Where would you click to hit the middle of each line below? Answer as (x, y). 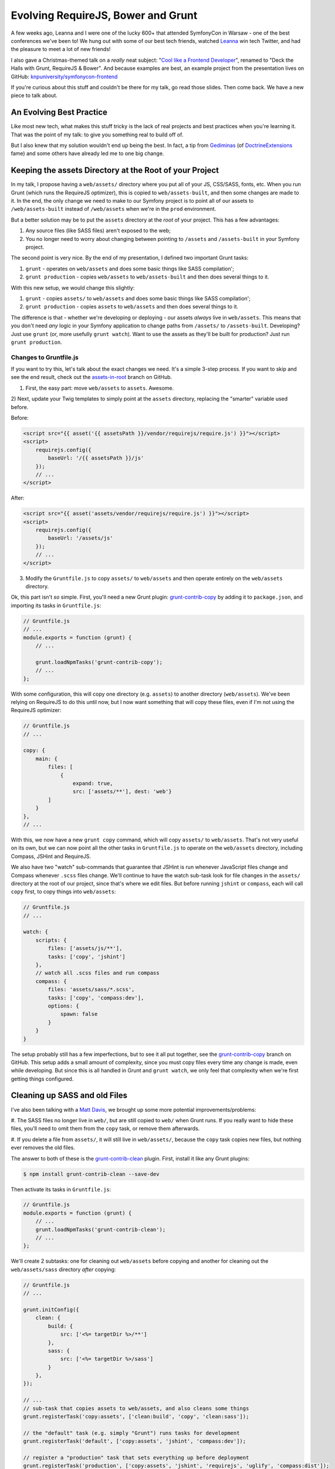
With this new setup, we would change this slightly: (73, 287)
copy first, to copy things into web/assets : (63, 892)
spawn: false (79, 1014)
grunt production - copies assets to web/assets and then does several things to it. (132, 307)
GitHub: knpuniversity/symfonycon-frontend (64, 76)
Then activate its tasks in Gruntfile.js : (61, 1189)
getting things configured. (42, 1079)
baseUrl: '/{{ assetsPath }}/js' (96, 458)
